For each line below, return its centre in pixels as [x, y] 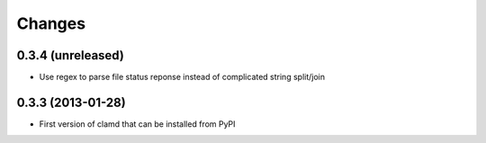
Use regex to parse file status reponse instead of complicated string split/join [182, 77]
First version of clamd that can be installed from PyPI [137, 124]
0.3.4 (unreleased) [71, 55]
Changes [51, 23]
